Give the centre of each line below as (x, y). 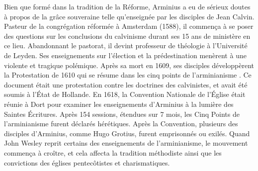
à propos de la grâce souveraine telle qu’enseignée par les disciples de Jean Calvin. (129, 16)
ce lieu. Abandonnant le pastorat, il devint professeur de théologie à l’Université (126, 45)
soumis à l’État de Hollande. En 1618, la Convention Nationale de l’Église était (125, 94)
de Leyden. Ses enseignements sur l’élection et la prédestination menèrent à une (125, 55)
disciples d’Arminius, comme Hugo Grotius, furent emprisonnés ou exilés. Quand (127, 133)
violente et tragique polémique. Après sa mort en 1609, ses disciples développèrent (129, 65)
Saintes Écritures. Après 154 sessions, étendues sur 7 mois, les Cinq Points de (122, 114)
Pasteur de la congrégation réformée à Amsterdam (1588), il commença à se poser (129, 26)
